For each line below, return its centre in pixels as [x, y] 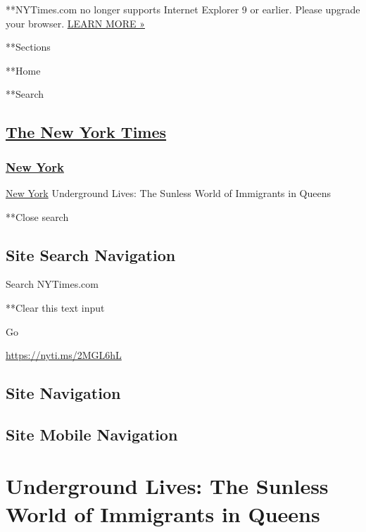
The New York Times [86, 132]
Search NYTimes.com [52, 284]
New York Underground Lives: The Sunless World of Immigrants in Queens [169, 192]
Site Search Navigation [91, 254]
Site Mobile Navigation [92, 434]
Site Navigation [63, 393]
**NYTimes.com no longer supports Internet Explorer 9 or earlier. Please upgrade [183, 9]
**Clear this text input [55, 307]
